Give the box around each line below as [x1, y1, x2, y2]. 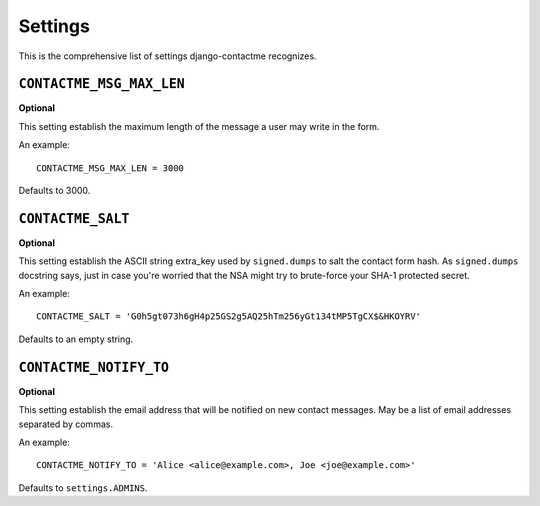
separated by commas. [18, 418, 114, 430]
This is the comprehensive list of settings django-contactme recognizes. [18, 50, 317, 62]
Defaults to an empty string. [18, 333, 134, 345]
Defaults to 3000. [18, 185, 91, 197]
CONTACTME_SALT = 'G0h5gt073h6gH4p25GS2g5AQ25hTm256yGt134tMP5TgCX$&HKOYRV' [36, 311, 422, 322]
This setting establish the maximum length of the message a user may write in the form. [18, 120, 380, 132]
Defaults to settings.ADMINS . [18, 481, 148, 494]
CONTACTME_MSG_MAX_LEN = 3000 [36, 162, 185, 174]
